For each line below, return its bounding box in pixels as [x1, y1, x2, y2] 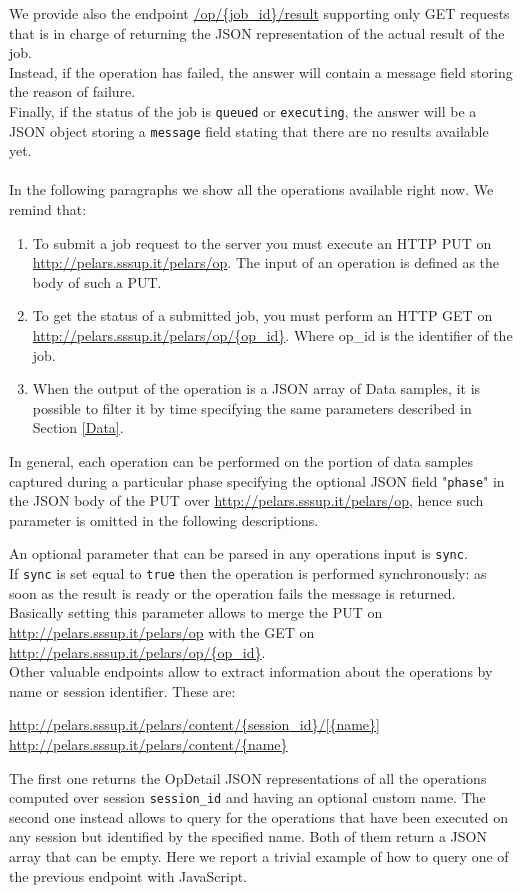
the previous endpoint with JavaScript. [9, 865, 247, 886]
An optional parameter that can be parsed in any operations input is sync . [9, 543, 468, 564]
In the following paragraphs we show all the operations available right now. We [9, 179, 494, 200]
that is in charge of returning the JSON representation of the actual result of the [9, 22, 505, 43]
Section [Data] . [32, 417, 124, 438]
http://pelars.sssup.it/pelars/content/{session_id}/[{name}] [9, 714, 380, 735]
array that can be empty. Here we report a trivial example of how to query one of [9, 845, 509, 866]
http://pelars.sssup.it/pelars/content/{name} [9, 733, 288, 754]
